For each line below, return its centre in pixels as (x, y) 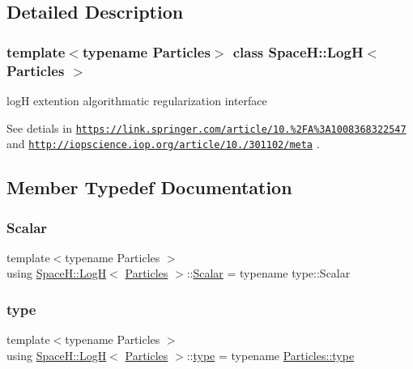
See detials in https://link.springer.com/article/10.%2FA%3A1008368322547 (206, 127)
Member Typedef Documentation (149, 187)
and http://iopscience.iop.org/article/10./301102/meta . (163, 144)
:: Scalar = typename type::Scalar (268, 273)
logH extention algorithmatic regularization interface (137, 100)
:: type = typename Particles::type (270, 355)
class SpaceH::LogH (298, 51)
